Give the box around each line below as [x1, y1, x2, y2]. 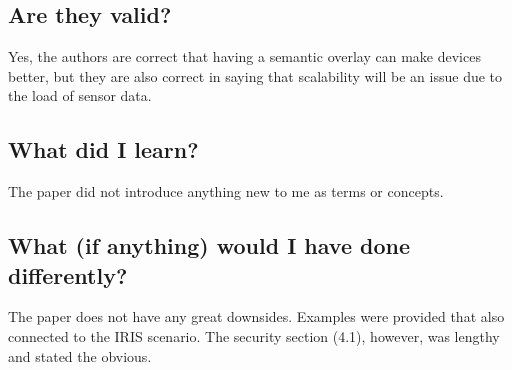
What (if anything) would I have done [8, 230, 411, 261]
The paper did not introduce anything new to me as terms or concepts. [8, 181, 444, 202]
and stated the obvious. [8, 345, 152, 366]
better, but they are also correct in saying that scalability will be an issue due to [8, 65, 503, 86]
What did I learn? [8, 134, 199, 165]
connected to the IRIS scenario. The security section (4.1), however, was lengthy [8, 325, 500, 346]
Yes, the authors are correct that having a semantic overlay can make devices [8, 46, 481, 67]
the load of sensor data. [8, 85, 152, 106]
